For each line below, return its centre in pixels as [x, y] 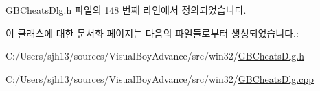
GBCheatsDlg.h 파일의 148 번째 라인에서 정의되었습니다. [126, 10]
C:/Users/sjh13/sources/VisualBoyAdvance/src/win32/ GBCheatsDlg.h [155, 56]
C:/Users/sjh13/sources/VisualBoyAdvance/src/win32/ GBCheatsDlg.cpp [160, 78]
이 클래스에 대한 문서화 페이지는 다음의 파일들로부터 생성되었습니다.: [152, 32]
